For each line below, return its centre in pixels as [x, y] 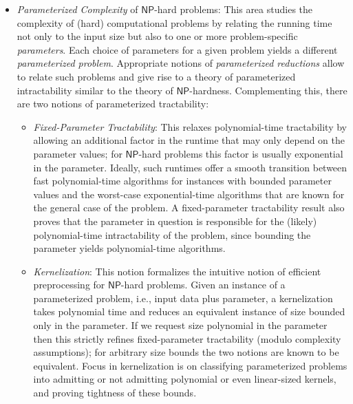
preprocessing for [69, 285]
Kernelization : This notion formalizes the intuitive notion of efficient [177, 271]
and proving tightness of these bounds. [115, 393]
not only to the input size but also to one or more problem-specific [157, 36]
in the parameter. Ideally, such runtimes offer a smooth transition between [190, 167]
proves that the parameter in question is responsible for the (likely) [175, 221]
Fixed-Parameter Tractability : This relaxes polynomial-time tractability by [190, 126]
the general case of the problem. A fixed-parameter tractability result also [189, 208]
